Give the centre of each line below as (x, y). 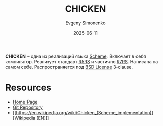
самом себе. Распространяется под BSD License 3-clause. (69, 67)
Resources (29, 88)
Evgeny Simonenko (86, 23)
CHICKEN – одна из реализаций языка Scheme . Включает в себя (76, 56)
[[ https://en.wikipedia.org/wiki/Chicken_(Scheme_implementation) (82, 112)
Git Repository (28, 107)
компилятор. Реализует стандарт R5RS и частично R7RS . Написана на (82, 61)
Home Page (25, 102)
